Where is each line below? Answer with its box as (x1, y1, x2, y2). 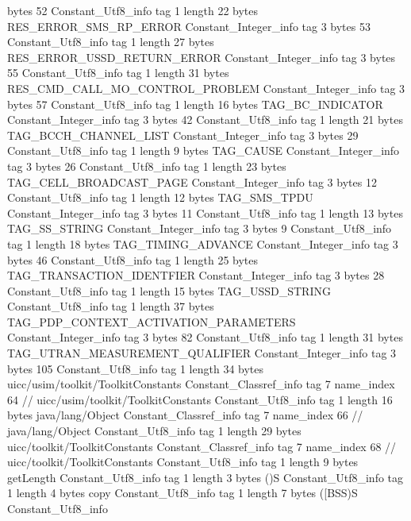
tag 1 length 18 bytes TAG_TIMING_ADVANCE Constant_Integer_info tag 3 (7, 235, 398, 252)
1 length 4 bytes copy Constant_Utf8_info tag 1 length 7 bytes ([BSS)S (7, 484, 358, 501)
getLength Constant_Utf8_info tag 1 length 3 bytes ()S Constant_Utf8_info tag (7, 469, 404, 485)
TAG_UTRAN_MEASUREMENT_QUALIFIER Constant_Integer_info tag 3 (7, 345, 397, 361)
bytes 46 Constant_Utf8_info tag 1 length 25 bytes (7, 251, 259, 268)
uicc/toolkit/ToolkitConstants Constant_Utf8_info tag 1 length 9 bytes (7, 453, 359, 470)
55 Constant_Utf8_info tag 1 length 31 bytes (7, 64, 229, 81)
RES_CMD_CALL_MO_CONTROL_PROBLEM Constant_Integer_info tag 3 (7, 79, 405, 96)
